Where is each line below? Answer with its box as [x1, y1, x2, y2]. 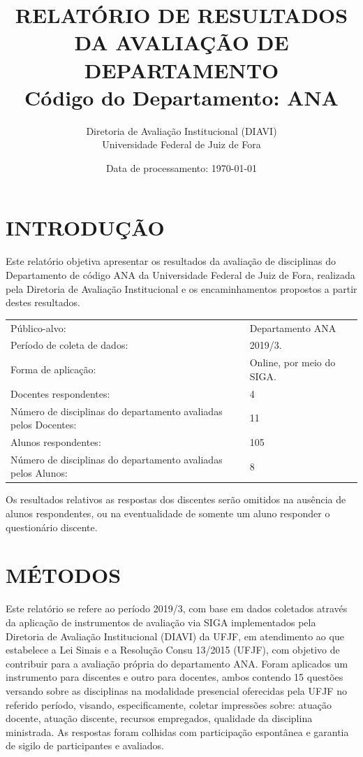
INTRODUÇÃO [6, 213, 165, 242]
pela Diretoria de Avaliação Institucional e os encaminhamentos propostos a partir [6, 281, 357, 296]
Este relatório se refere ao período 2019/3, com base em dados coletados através [6, 601, 348, 616]
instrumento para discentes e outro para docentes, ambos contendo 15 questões [6, 670, 343, 684]
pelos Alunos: [10, 466, 68, 480]
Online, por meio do [249, 355, 336, 370]
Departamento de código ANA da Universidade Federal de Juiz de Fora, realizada [6, 268, 355, 282]
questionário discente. [6, 519, 98, 534]
